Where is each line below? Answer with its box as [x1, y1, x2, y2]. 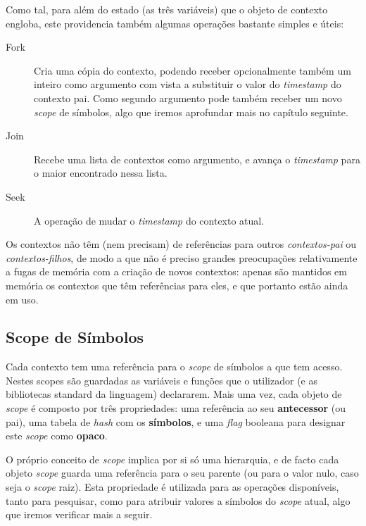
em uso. [6, 292, 39, 306]
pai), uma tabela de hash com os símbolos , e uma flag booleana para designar [6, 414, 346, 429]
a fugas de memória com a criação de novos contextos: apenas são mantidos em [6, 264, 348, 279]
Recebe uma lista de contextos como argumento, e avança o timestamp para [34, 151, 360, 166]
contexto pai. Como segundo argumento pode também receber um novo [34, 90, 342, 105]
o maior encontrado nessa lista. [34, 165, 168, 180]
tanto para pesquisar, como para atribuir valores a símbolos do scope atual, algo [6, 493, 351, 508]
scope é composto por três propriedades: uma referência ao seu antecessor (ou [6, 401, 346, 415]
